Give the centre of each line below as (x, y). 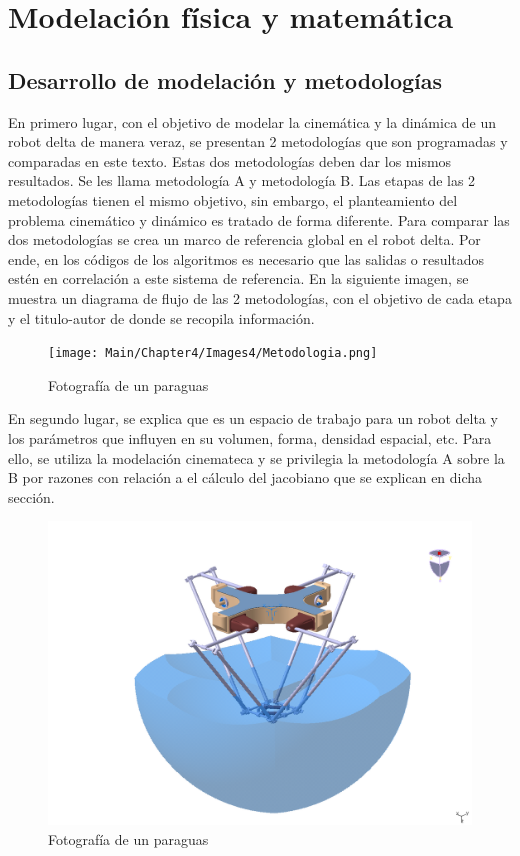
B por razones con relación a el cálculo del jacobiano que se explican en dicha (245, 477)
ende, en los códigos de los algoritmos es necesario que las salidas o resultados (246, 258)
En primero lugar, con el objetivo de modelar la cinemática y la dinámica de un (252, 121)
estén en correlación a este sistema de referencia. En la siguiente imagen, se (238, 278)
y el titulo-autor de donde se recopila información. (161, 317)
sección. (31, 496)
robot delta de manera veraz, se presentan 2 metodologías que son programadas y (258, 141)
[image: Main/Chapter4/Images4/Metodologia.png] (213, 353)
